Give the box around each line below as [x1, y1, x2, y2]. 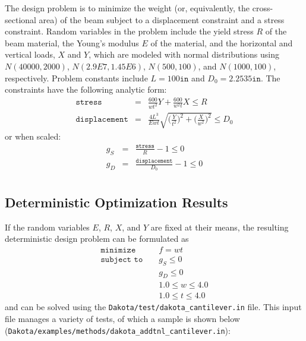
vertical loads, [5, 48, 55, 61]
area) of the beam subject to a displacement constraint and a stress [39, 13, 285, 26]
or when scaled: [5, 130, 61, 142]
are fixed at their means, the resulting [150, 220, 289, 233]
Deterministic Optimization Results [5, 192, 228, 211]
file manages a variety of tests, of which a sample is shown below [5, 312, 240, 325]
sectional [5, 13, 36, 26]
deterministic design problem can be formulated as [5, 232, 189, 245]
